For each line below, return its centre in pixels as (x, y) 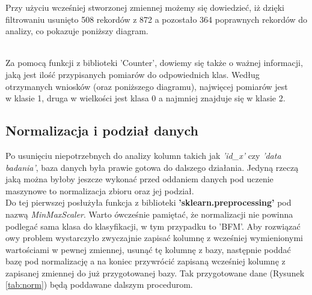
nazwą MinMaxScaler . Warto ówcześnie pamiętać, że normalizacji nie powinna (149, 214)
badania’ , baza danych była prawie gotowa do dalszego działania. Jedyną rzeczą (152, 167)
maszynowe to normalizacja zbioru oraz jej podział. (100, 190)
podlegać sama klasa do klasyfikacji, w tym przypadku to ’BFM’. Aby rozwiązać (153, 226)
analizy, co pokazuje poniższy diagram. (77, 31)
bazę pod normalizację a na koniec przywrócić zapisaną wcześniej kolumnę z (145, 261)
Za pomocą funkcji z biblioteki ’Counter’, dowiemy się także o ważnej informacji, (154, 63)
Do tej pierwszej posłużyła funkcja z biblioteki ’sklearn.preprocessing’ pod (148, 202)
